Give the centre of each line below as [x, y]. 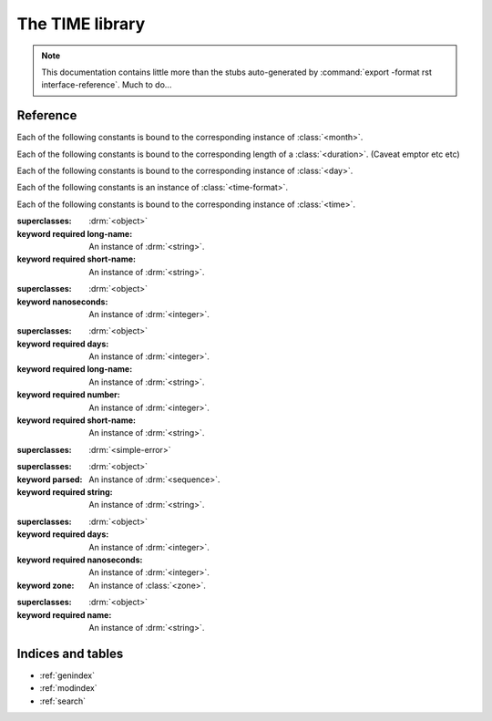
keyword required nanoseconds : [80, 560]
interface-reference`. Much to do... [107, 85]
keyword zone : [46, 585]
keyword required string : [65, 492]
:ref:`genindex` [67, 675]
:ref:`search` [63, 701]
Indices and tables [70, 653]
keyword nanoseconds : [62, 302]
